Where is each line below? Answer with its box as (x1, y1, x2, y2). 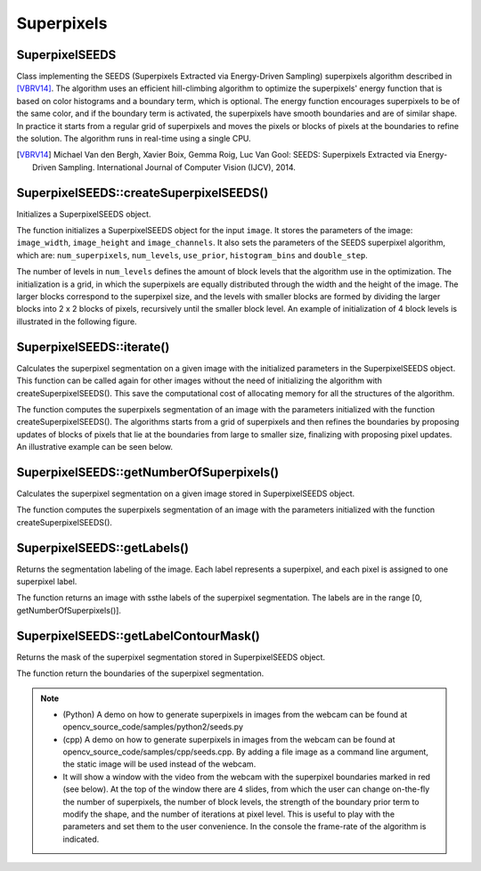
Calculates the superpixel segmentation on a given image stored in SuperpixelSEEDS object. (16, 488, 355, 499)
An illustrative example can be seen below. (16, 442, 174, 452)
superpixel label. (16, 576, 77, 587)
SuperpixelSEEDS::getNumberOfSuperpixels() (16, 464, 280, 480)
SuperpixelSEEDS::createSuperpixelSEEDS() (16, 185, 269, 200)
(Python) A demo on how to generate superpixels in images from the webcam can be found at (62, 709, 408, 720)
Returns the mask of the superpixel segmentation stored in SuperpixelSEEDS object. (16, 651, 325, 663)
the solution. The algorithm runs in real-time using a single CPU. (16, 134, 251, 144)
